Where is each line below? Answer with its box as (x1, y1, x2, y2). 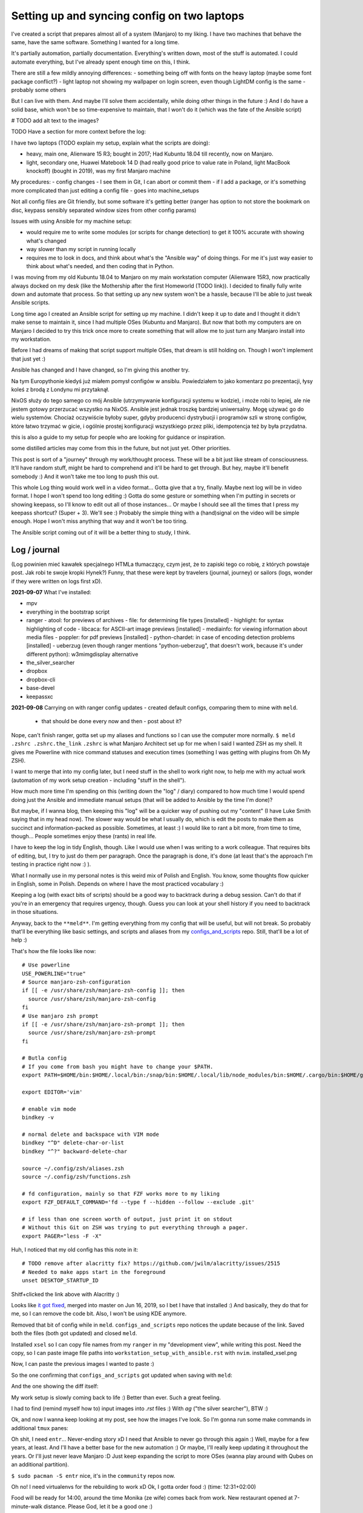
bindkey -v (22, 1114, 54, 1121)
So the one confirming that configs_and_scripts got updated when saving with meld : (11, 1371, 233, 1379)
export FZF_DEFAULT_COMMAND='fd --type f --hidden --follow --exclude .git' (22, 1199, 255, 1206)
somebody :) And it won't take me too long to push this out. (11, 473, 159, 480)
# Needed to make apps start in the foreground (22, 1268, 166, 1275)
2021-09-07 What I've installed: (11, 588, 92, 596)
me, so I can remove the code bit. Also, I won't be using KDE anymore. (11, 1310, 187, 1318)
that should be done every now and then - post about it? (41, 718, 182, 725)
